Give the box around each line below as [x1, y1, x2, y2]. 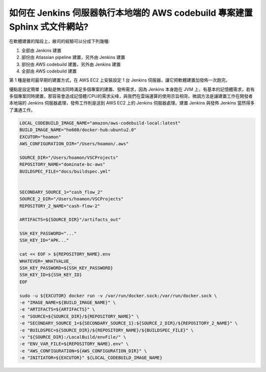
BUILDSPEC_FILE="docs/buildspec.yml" [19, 168, 111, 174]
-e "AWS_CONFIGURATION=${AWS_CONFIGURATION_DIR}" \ [19, 348, 147, 354]
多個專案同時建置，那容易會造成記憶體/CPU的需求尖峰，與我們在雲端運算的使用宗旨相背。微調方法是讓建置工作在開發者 [9, 93, 253, 99]
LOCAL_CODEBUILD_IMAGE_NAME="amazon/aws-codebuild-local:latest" [19, 120, 181, 126]
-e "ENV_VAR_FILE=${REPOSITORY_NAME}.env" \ [19, 341, 129, 347]
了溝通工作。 [9, 107, 35, 113]
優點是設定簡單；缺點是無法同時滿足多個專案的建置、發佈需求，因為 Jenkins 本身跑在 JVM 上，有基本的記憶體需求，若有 [9, 86, 255, 92]
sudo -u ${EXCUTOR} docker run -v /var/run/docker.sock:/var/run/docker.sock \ [19, 293, 217, 298]
